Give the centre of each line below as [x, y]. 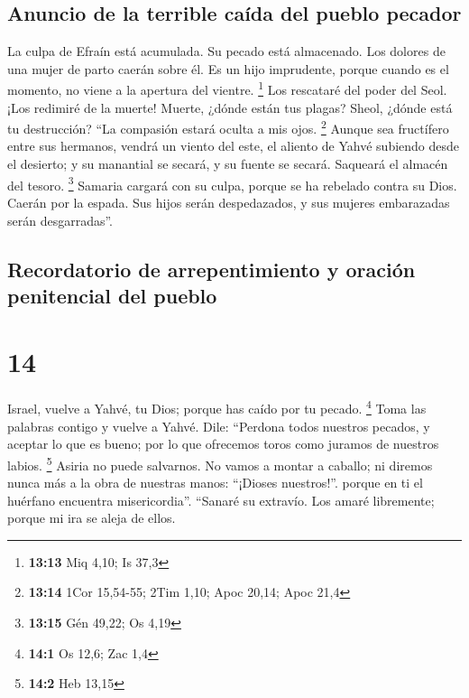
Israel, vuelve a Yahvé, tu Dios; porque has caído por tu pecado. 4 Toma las [217, 407]
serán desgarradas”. [60, 220]
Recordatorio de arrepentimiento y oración [212, 269]
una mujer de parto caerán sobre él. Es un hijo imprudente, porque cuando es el [228, 68]
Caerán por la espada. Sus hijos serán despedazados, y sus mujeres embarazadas [229, 202]
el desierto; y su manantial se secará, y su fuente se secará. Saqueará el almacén [228, 164]
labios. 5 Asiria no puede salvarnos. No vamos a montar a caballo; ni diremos [220, 463]
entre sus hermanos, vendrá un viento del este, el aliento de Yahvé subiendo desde [234, 146]
